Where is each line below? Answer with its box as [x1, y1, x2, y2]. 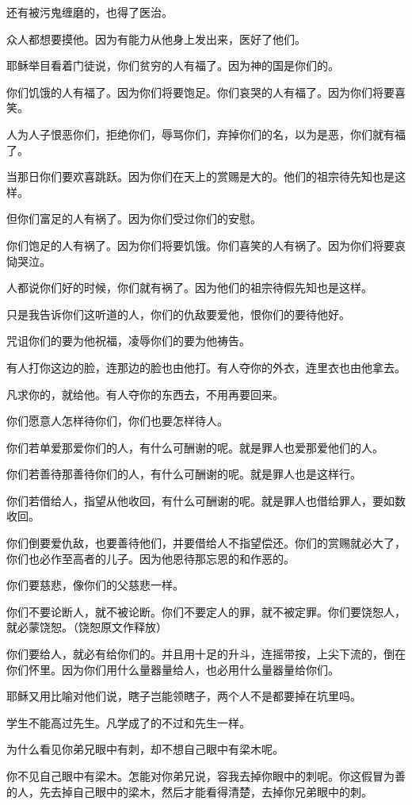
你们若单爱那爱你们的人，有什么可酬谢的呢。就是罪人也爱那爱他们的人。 [6, 439, 383, 455]
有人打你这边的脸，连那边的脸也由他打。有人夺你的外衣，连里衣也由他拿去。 [6, 358, 406, 375]
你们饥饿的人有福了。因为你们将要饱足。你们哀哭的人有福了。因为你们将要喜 [6, 83, 406, 100]
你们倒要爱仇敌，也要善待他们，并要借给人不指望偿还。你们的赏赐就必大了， [6, 535, 406, 551]
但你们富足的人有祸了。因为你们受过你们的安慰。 [6, 210, 261, 227]
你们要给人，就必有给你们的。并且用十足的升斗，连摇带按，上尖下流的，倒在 [6, 646, 406, 662]
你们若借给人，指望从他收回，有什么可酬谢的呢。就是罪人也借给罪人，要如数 [6, 492, 406, 508]
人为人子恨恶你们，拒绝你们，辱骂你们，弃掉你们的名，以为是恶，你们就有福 [6, 125, 406, 142]
